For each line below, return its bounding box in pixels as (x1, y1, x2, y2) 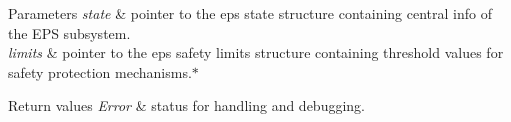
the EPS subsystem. (8, 22, 131, 43)
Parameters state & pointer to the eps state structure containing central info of (8, 3, 492, 23)
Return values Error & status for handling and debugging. (8, 95, 365, 116)
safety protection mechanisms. (8, 61, 192, 82)
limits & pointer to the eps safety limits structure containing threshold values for (8, 42, 504, 63)
